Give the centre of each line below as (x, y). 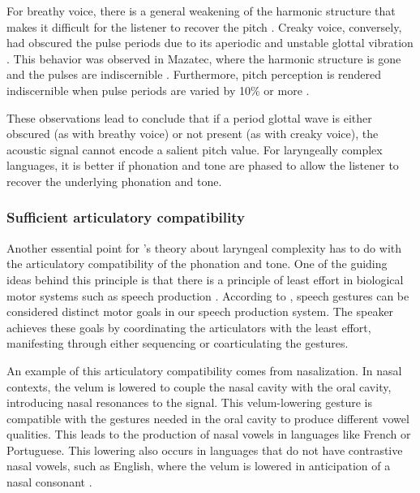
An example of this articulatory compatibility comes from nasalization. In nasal (204, 370)
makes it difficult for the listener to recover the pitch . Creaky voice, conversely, (204, 26)
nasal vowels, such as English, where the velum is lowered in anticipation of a (199, 466)
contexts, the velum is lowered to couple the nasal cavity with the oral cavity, (199, 386)
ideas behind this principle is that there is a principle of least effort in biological (205, 279)
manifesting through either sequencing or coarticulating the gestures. (178, 343)
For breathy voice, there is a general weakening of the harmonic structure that (201, 11)
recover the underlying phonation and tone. (114, 181)
